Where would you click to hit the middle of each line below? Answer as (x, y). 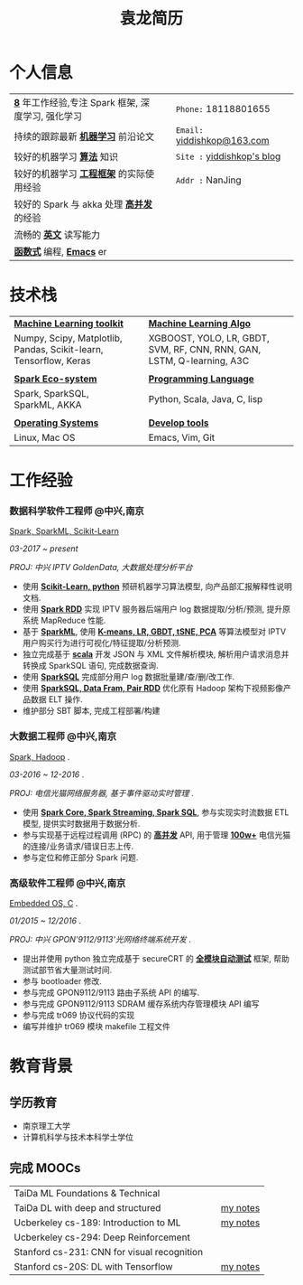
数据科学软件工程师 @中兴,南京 (77, 511)
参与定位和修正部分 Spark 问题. (80, 857)
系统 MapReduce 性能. (64, 621)
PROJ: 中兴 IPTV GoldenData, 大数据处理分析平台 (101, 567)
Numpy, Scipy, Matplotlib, (68, 338)
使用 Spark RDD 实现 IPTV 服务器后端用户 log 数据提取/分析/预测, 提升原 (156, 609)
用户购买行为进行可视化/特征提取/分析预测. (101, 643)
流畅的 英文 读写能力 (57, 234)
